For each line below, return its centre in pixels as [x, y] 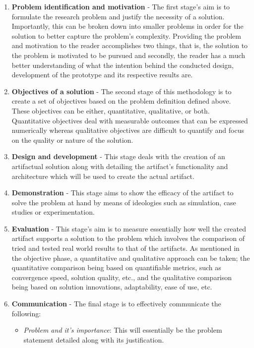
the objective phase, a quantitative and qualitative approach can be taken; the [131, 258]
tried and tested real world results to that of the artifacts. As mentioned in [126, 248]
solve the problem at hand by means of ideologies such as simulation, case [124, 202]
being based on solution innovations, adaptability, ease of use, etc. [112, 287]
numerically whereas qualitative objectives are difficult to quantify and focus [128, 130]
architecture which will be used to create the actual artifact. [103, 176]
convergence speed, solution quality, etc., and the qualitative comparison [122, 277]
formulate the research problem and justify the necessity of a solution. [118, 16]
